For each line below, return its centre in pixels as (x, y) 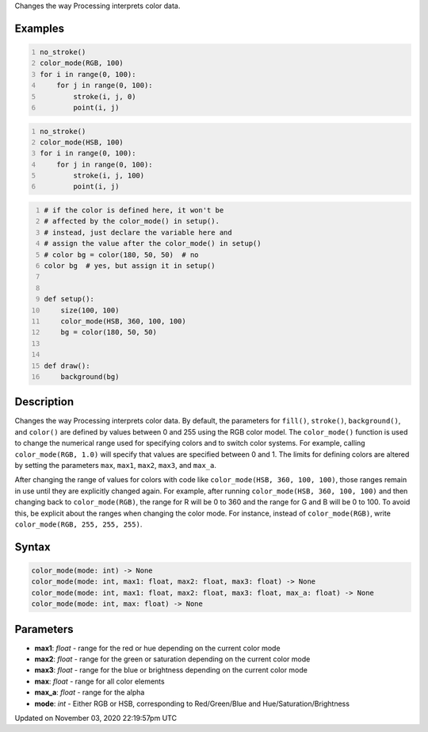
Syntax (32, 547)
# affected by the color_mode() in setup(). (132, 221)
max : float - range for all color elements (100, 681)
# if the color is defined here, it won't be (134, 211)
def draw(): (67, 366)
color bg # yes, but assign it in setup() (130, 266)
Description (44, 402)
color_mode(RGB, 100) (82, 63)
